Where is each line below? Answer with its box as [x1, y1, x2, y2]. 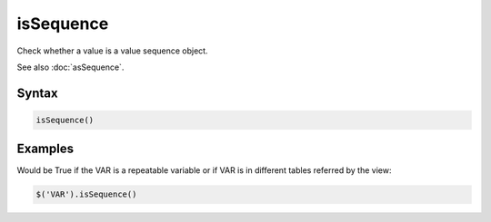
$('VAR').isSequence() [35, 189, 137, 199]
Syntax [16, 85, 58, 101]
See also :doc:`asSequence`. [16, 62, 125, 72]
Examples [16, 141, 75, 157]
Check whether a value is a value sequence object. [16, 45, 208, 56]
